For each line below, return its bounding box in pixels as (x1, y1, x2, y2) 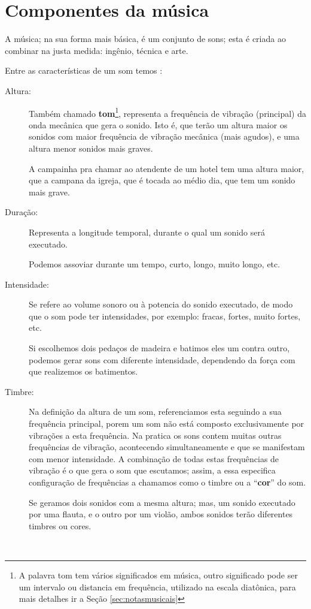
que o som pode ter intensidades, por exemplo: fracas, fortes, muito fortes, (29, 309, 301, 322)
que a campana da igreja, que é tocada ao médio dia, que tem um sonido (29, 174, 295, 186)
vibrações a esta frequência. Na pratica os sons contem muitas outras (29, 429, 282, 441)
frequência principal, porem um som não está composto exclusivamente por (29, 417, 304, 430)
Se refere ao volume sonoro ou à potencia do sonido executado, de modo (29, 298, 293, 310)
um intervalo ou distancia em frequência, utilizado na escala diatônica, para (19, 580, 296, 593)
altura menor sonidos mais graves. (29, 141, 153, 154)
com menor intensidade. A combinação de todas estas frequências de (29, 452, 279, 465)
